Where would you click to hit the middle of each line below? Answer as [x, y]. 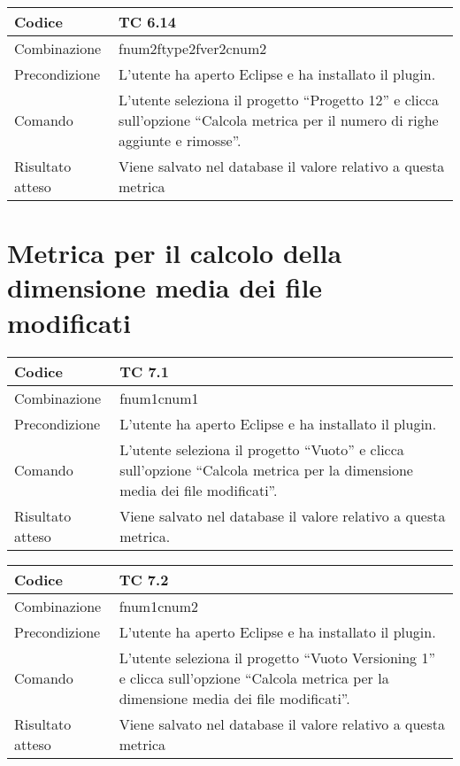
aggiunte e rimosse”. [180, 140]
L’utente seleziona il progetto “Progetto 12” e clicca [279, 100]
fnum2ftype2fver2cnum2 [193, 48]
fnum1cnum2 [158, 606]
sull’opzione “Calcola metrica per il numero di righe [279, 120]
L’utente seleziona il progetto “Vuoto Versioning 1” [277, 657]
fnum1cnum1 [159, 398]
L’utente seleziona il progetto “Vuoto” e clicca [262, 449]
